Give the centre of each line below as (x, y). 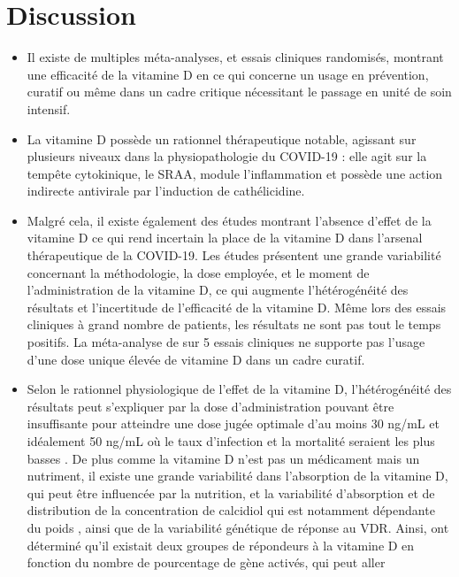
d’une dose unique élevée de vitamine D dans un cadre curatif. (196, 359)
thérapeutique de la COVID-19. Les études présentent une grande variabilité (234, 255)
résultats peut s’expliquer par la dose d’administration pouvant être (210, 406)
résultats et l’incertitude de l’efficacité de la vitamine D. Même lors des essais (237, 307)
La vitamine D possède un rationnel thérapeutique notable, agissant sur (222, 138)
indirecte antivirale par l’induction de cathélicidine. (166, 191)
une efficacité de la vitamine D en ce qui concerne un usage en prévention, (228, 74)
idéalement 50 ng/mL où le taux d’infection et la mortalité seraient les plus (231, 441)
